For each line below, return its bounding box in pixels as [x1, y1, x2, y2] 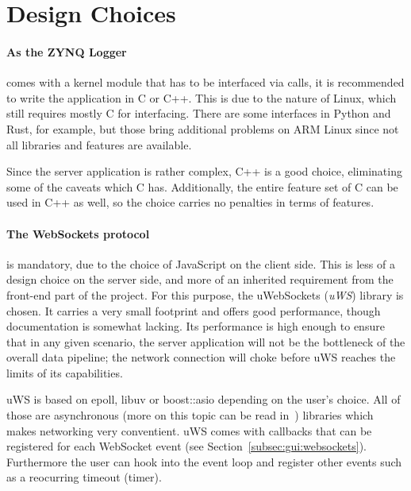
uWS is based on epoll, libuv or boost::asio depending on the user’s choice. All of [6, 391, 401, 408]
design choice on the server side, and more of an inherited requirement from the [6, 271, 394, 288]
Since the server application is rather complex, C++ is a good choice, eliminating [6, 163, 402, 180]
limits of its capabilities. [6, 364, 123, 381]
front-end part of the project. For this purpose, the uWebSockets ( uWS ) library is [6, 286, 404, 303]
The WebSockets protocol [6, 225, 150, 242]
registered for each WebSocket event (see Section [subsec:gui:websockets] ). [6, 438, 367, 454]
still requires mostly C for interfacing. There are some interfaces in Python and [6, 105, 391, 122]
